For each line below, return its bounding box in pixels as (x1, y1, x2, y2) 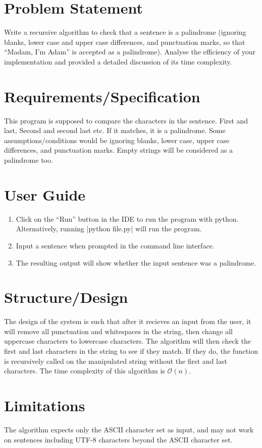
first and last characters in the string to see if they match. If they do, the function (4, 346, 258, 356)
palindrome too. (4, 155, 53, 165)
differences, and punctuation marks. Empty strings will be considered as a (4, 145, 233, 155)
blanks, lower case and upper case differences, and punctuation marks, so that (4, 36, 245, 47)
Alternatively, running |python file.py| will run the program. (16, 223, 202, 234)
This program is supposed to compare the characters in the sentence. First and (4, 115, 248, 125)
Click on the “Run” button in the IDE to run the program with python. (16, 213, 239, 224)
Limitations (4, 395, 85, 415)
